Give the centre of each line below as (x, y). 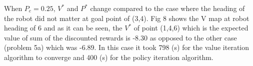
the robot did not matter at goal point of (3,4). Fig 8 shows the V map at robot (127, 18)
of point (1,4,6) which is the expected (191, 28)
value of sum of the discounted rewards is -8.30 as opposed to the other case (120, 37)
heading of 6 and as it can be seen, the (63, 28)
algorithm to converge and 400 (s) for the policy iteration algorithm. (109, 57)
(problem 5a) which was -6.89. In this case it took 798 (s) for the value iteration (126, 47)
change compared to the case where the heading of (167, 8)
